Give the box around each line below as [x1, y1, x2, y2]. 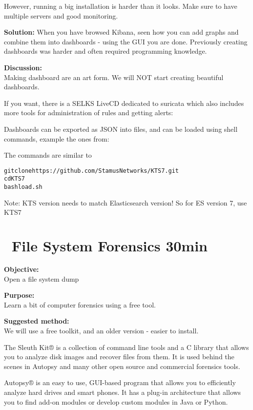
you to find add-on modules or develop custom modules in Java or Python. [4, 396, 228, 407]
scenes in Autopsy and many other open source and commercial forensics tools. [4, 361, 240, 371]
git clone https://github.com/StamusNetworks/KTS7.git [4, 167, 179, 174]
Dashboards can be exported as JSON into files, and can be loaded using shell [4, 123, 238, 134]
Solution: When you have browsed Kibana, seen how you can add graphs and [4, 27, 239, 37]
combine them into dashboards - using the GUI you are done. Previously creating [4, 36, 248, 46]
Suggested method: [4, 316, 69, 326]
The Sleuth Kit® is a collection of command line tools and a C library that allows [4, 342, 249, 352]
